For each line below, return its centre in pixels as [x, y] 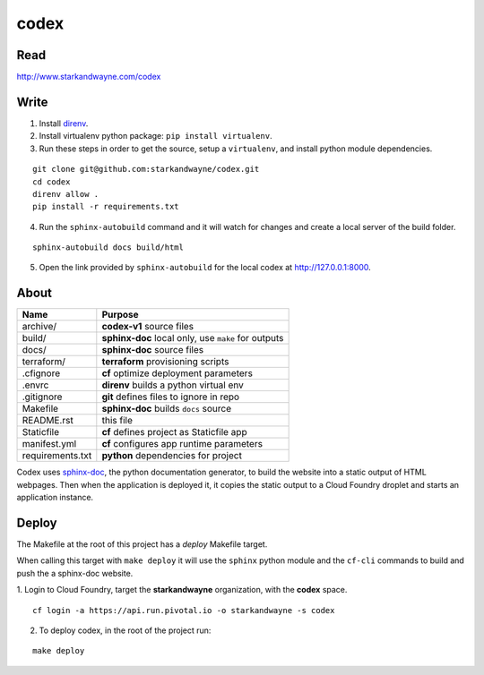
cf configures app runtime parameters [182, 444]
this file [117, 421]
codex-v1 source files [148, 327]
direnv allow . [66, 194]
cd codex [52, 182]
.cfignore [41, 373]
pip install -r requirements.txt [106, 207]
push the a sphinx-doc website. [75, 573]
